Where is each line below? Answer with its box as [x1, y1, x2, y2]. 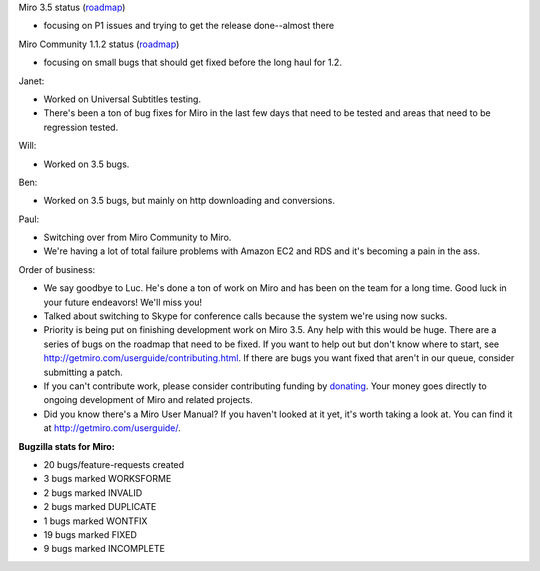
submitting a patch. [43, 366, 124, 378]
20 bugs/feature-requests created [43, 458, 185, 470]
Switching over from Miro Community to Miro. [43, 231, 232, 244]
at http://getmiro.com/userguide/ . [43, 422, 182, 434]
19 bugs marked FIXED [43, 528, 137, 540]
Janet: [18, 75, 45, 87]
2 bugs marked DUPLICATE [43, 501, 157, 513]
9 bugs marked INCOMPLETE [43, 543, 165, 555]
